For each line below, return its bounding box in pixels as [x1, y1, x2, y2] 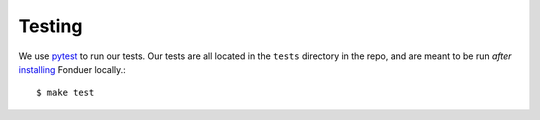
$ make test [36, 87, 95, 99]
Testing [18, 15, 83, 37]
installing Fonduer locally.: [18, 63, 127, 75]
